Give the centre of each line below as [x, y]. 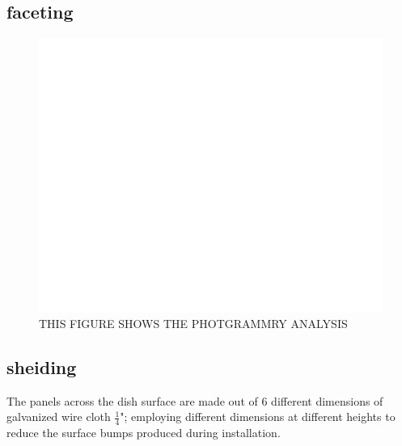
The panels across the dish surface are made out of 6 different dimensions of [195, 400]
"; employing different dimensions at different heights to [258, 417]
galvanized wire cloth [59, 417]
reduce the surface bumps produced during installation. [144, 433]
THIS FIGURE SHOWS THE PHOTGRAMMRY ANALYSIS [193, 323]
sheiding [42, 366]
